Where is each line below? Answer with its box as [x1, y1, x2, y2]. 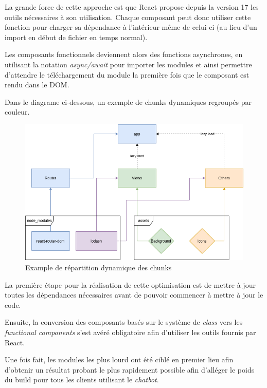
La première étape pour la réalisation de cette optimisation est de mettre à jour [5, 279, 256, 290]
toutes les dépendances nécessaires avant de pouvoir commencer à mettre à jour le [5, 289, 263, 300]
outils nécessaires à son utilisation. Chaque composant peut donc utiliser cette [5, 11, 251, 22]
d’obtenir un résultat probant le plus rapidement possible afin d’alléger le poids [5, 364, 255, 375]
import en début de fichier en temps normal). [5, 31, 148, 42]
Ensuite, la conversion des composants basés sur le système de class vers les [5, 317, 243, 327]
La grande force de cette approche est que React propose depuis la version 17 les [5, 2, 259, 12]
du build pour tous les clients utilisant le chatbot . [5, 374, 159, 385]
